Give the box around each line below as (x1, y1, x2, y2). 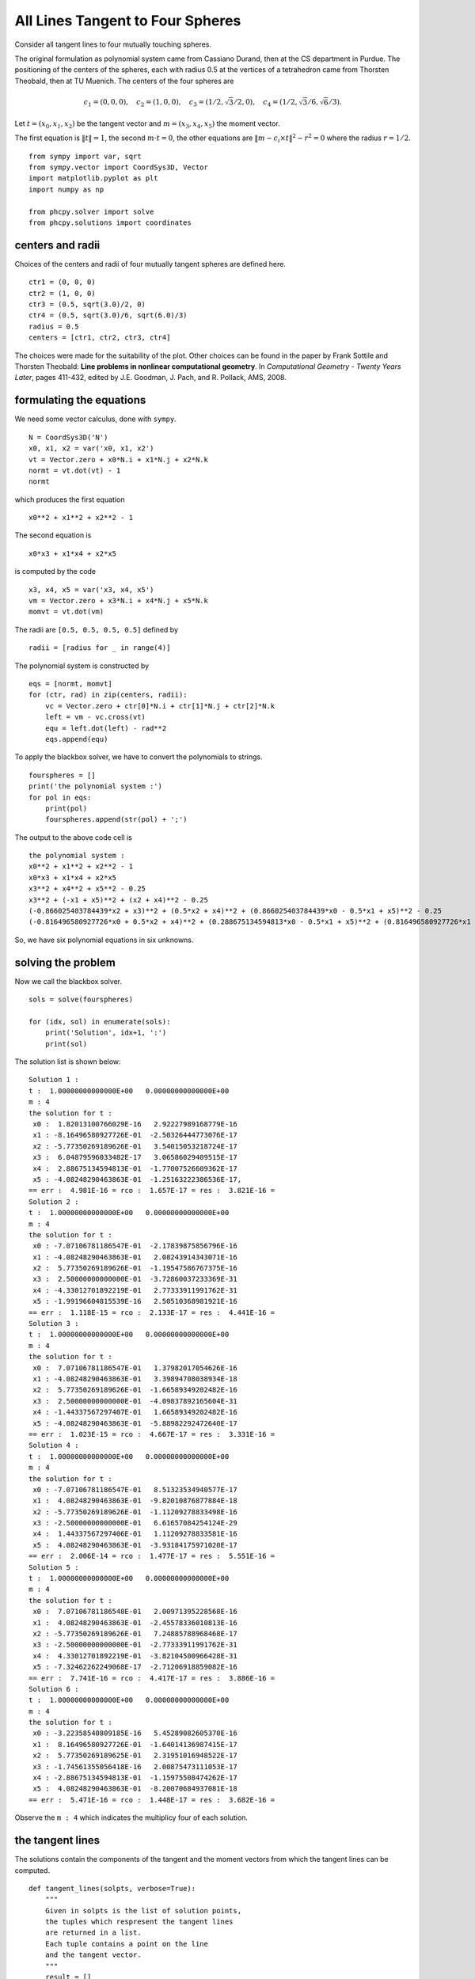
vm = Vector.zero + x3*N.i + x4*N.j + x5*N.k (28, 596, 209, 606)
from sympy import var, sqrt (28, 151, 142, 161)
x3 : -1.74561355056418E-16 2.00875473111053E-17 (32, 1762, 237, 1771)
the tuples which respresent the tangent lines (44, 1917, 234, 1927)
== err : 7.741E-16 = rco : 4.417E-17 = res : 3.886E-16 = (28, 1673, 275, 1682)
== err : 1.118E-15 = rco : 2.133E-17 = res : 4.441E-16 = (28, 1308, 275, 1317)
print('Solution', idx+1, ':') (44, 1028, 167, 1037)
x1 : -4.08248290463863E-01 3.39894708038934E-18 (32, 1374, 237, 1383)
